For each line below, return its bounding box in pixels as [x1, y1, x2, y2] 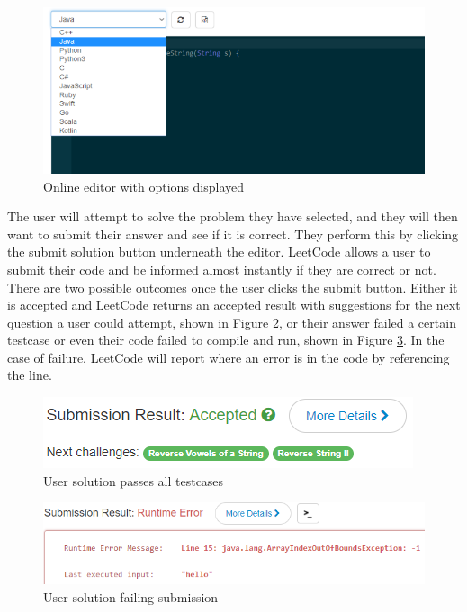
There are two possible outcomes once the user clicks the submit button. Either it [7, 277, 458, 296]
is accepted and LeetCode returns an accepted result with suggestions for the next [7, 295, 461, 314]
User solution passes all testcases [43, 471, 224, 490]
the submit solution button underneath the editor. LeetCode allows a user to [7, 242, 431, 261]
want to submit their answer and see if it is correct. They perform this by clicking [7, 224, 459, 243]
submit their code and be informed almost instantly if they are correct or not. [7, 259, 436, 278]
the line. [7, 365, 52, 384]
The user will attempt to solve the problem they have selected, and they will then [7, 207, 458, 226]
